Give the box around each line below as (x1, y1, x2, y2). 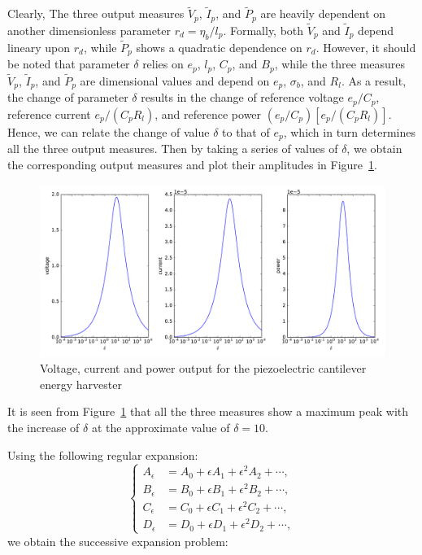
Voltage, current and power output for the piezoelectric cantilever (40, 360, 367, 377)
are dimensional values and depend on (80, 72, 270, 90)
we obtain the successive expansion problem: (7, 532, 228, 549)
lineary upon (7, 38, 71, 55)
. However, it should (315, 38, 416, 55)
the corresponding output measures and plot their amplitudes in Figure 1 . (7, 155, 377, 173)
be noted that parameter (7, 55, 130, 72)
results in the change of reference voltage (141, 89, 344, 106)
